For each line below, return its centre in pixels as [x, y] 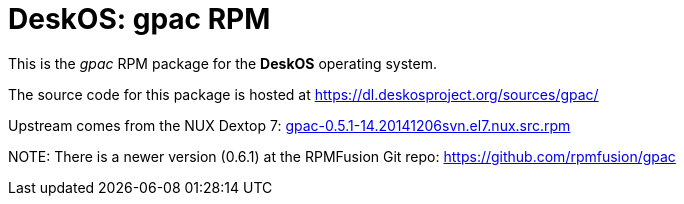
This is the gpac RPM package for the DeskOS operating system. [222, 63]
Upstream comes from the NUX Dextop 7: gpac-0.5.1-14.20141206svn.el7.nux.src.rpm [289, 125]
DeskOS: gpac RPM [139, 19]
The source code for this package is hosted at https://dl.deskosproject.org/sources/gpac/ [303, 94]
